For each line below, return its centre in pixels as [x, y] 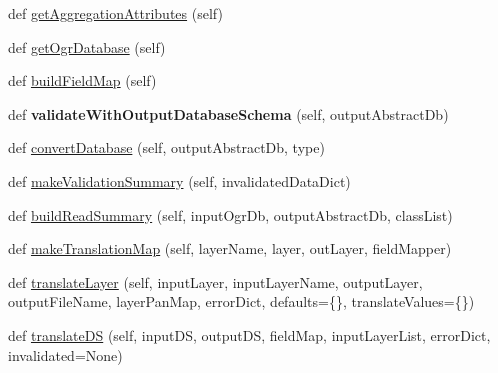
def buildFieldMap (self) [82, 80]
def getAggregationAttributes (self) [115, 13]
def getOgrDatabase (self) [87, 46]
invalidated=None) [65, 354]
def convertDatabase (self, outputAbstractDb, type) [166, 147]
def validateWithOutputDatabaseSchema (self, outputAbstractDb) [228, 113]
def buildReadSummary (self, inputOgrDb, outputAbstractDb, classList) [230, 214]
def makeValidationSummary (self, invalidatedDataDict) [179, 180]
